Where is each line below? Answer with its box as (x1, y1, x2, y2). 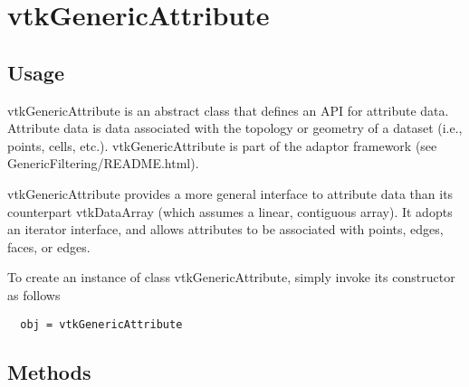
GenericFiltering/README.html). (7, 154, 199, 173)
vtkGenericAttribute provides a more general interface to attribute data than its (7, 184, 454, 203)
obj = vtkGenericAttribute (20, 317, 183, 331)
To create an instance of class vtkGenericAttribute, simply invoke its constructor (7, 268, 455, 287)
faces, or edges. (7, 237, 91, 256)
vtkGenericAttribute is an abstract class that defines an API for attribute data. (7, 100, 449, 119)
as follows (7, 285, 61, 304)
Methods (7, 357, 91, 385)
